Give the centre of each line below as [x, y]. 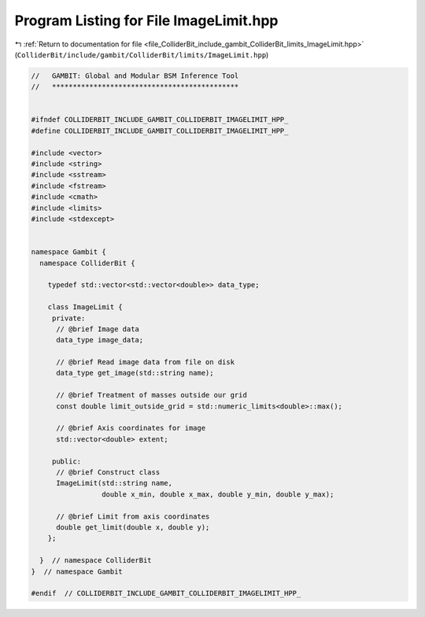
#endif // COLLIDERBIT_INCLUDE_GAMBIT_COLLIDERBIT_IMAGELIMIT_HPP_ [166, 593]
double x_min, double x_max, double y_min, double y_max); [218, 494]
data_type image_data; [100, 340]
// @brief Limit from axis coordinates [133, 516]
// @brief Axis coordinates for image [131, 428]
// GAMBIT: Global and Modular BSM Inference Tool [135, 76]
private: [68, 318]
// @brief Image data [98, 329]
